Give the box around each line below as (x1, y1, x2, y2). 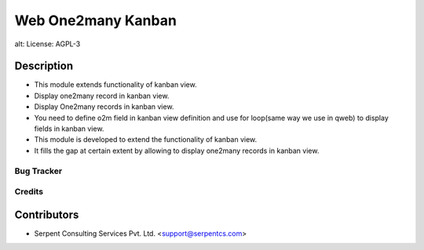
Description (14, 60, 74, 73)
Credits (14, 187, 43, 197)
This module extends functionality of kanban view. (34, 80, 197, 89)
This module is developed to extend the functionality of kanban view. (34, 135, 258, 144)
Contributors (14, 208, 79, 221)
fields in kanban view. (34, 124, 104, 133)
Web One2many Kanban (14, 12, 177, 29)
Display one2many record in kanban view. (34, 91, 170, 100)
